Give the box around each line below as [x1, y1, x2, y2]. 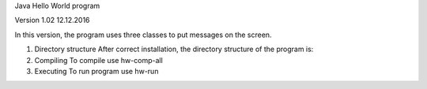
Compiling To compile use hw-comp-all [34, 55, 164, 65]
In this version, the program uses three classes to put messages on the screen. [14, 30, 272, 39]
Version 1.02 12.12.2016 [14, 16, 90, 25]
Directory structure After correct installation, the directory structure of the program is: [34, 44, 314, 54]
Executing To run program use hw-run [34, 66, 159, 76]
